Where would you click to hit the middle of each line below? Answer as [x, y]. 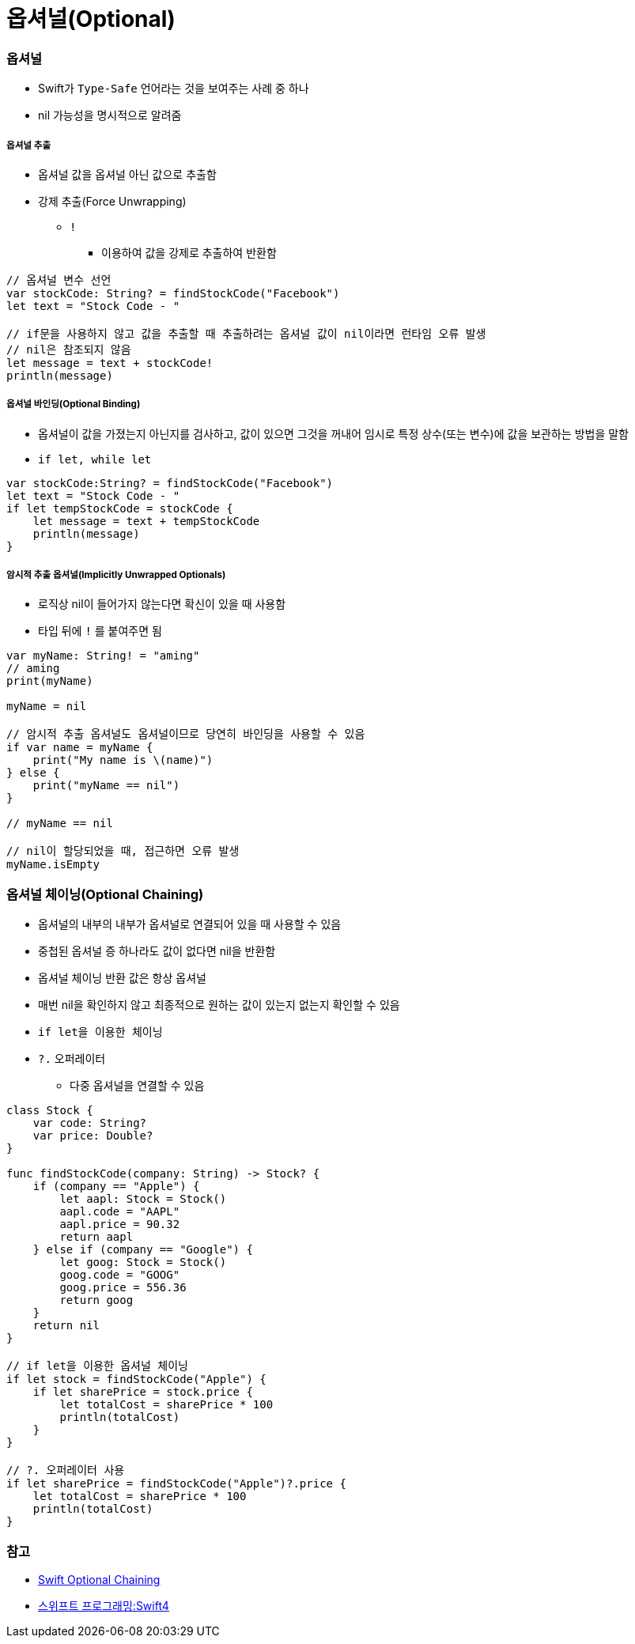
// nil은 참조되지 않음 [69, 349]
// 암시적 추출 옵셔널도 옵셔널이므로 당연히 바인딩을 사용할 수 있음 [186, 734]
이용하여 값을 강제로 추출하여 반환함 [189, 252]
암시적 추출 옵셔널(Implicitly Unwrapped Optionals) [116, 575]
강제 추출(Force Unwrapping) [112, 201]
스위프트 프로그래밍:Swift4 [104, 1605]
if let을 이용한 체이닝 [100, 1032]
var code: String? [90, 1123]
